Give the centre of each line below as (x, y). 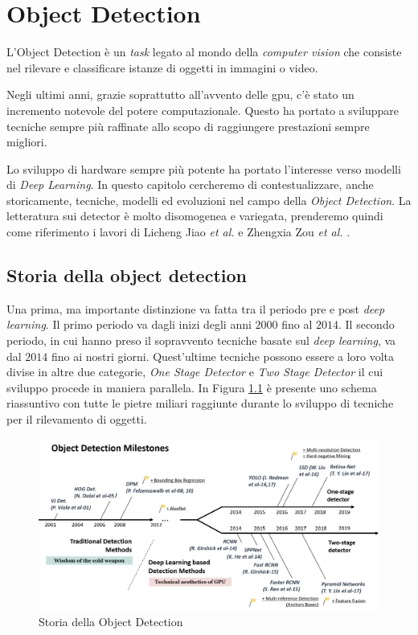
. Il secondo (366, 324)
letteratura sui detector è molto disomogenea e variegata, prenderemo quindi (195, 216)
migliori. (27, 142)
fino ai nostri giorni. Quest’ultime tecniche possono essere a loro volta (223, 356)
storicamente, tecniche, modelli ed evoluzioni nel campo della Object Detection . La (209, 200)
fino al (297, 324)
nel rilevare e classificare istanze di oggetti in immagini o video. (162, 67)
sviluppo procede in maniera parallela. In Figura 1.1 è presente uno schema (192, 387)
